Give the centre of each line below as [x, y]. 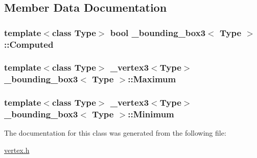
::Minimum [151, 114]
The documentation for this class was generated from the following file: [115, 133]
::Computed [29, 44]
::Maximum [152, 79]
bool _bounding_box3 [158, 32]
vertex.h [17, 150]
